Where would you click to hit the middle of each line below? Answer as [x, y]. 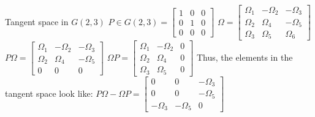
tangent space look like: [49, 93]
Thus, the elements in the [245, 57]
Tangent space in [37, 21]
